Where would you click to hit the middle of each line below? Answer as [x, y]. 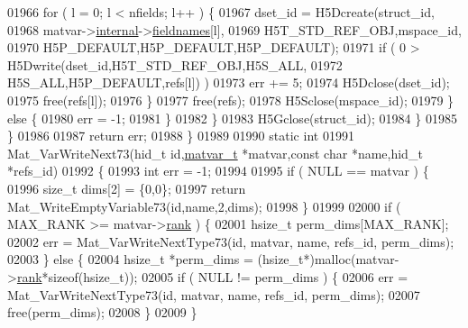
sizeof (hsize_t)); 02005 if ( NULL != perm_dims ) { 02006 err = [228, 276]
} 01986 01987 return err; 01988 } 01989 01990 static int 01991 [181, 136]
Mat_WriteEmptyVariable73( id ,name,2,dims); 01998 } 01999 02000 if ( [204, 206]
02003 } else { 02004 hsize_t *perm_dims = [130, 259]
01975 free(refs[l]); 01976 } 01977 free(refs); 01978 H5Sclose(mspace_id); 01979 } [231, 100]
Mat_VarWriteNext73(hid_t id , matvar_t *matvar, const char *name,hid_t [215, 153]
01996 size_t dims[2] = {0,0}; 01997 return [127, 188]
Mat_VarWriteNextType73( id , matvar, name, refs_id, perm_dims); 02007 [214, 294]
